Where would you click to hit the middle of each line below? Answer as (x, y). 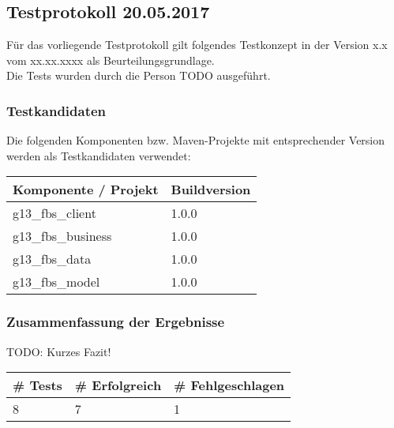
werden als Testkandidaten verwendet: (99, 155)
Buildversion (211, 190)
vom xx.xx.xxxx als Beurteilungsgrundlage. (111, 60)
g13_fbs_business (62, 236)
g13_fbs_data (52, 259)
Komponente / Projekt (86, 190)
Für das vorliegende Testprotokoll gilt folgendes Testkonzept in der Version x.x (197, 45)
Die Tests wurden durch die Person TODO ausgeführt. (139, 75)
